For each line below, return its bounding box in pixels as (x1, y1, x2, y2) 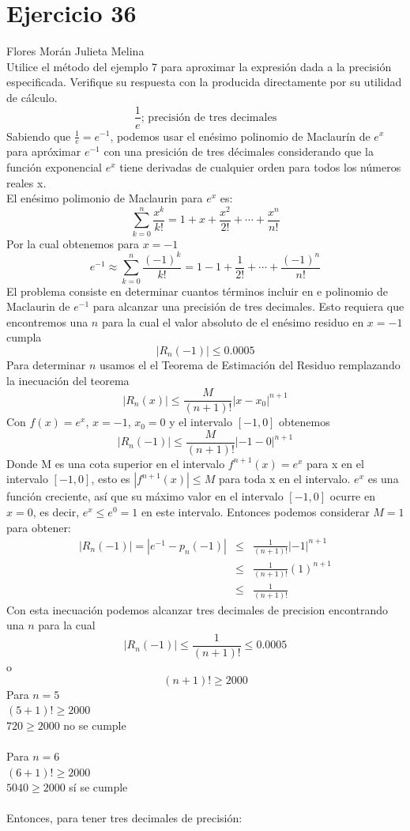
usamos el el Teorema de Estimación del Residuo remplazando (100, 356, 401, 372)
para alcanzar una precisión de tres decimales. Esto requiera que (92, 298, 404, 315)
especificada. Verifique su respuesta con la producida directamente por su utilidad (6, 74, 402, 90)
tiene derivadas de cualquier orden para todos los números (119, 158, 401, 175)
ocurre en (329, 488, 376, 504)
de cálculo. (6, 89, 58, 105)
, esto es (91, 470, 130, 487)
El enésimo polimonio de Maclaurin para (6, 190, 203, 206)
